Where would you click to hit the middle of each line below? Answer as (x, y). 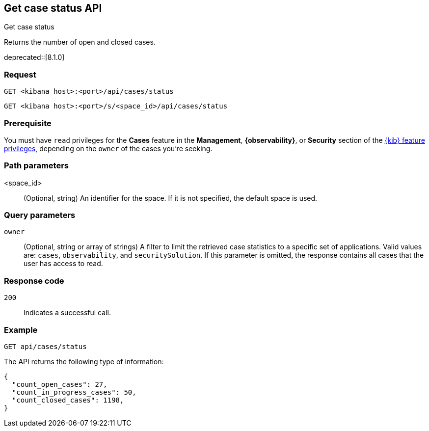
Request (20, 74)
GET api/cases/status (45, 346)
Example (21, 330)
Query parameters (40, 215)
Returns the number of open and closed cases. (80, 42)
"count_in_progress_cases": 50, (74, 392)
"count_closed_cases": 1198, (68, 400)
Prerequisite (28, 123)
